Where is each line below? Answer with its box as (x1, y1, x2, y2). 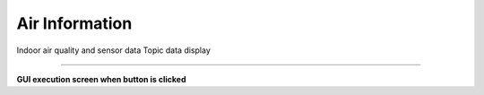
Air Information (16, 13, 133, 33)
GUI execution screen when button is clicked (16, 73, 186, 84)
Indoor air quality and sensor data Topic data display (16, 45, 211, 56)
